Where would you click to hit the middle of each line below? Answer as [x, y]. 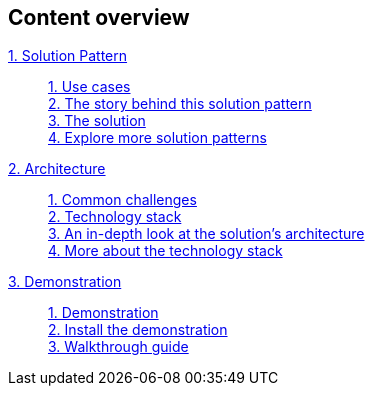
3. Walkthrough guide [118, 347]
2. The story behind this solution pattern [180, 104]
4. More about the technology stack [165, 251]
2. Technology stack [115, 217]
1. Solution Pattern [68, 56]
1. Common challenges [122, 200]
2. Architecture [57, 169]
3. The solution [97, 121]
